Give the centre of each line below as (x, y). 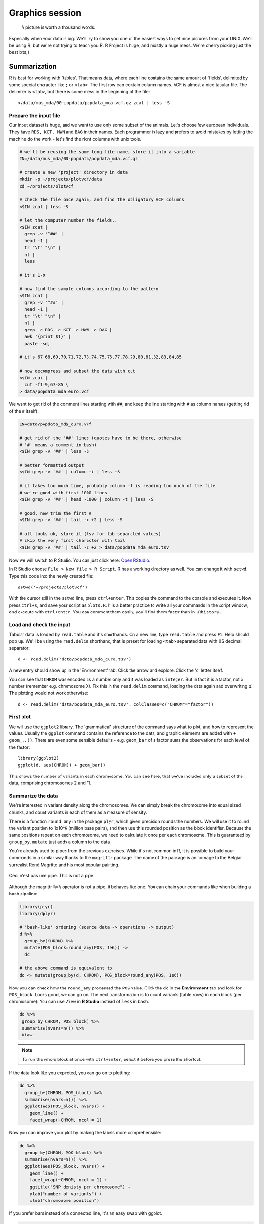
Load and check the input (40, 624)
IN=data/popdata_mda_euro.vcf (55, 424)
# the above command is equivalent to (66, 968)
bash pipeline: (23, 894)
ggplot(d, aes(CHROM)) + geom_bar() (62, 765)
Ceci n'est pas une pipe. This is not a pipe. (52, 875)
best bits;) (19, 52)
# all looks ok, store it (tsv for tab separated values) (90, 533)
